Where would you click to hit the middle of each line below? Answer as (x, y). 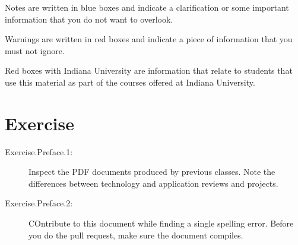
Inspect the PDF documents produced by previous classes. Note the (152, 172)
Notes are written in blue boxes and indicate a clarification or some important (147, 7)
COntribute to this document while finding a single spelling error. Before (161, 223)
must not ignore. (35, 50)
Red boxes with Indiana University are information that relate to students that (149, 70)
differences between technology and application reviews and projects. (153, 183)
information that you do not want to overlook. (89, 19)
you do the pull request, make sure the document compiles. (136, 235)
